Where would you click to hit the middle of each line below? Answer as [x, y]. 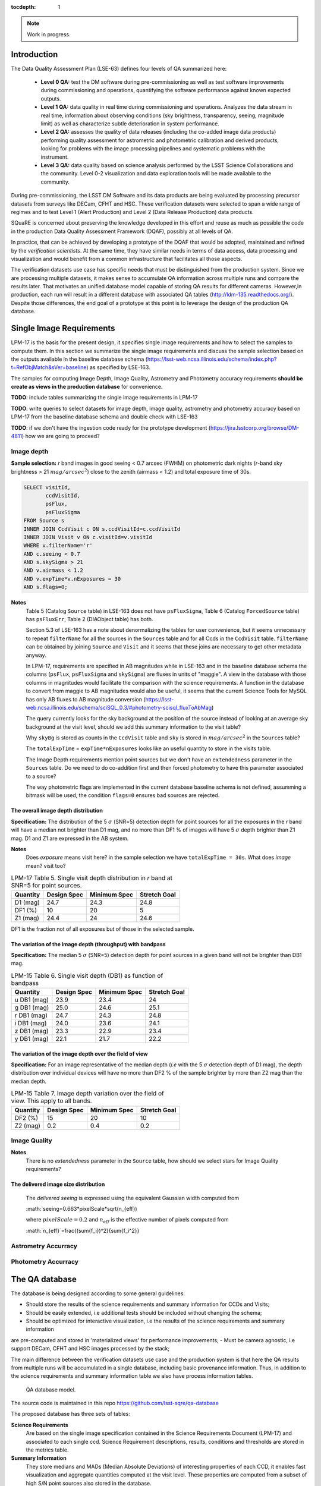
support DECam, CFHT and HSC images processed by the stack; [90, 1349]
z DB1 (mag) [32, 1031]
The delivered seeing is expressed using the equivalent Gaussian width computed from [133, 1198]
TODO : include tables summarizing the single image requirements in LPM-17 [104, 398]
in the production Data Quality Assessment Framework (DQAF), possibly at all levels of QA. [122, 231]
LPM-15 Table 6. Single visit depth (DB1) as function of [87, 975]
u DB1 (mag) [32, 1000]
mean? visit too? [46, 865]
